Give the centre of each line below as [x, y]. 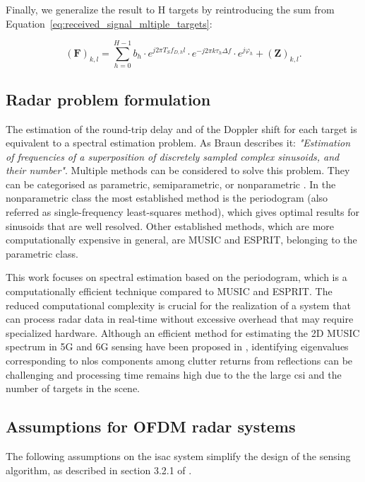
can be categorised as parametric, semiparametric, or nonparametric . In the [171, 184]
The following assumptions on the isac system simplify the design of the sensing [178, 456]
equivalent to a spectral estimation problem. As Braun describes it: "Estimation [178, 143]
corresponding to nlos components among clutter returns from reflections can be [179, 361]
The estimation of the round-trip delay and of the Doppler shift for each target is [181, 128]
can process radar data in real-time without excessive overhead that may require [180, 319]
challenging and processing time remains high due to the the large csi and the [174, 374]
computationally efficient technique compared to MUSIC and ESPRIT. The [169, 291]
